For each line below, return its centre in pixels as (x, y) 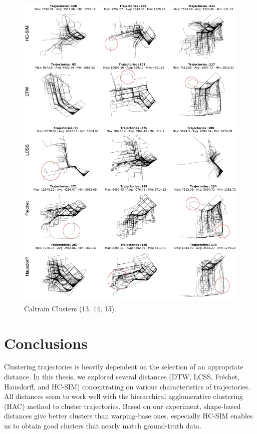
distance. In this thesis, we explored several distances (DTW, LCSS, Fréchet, (122, 377)
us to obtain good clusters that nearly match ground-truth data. (103, 426)
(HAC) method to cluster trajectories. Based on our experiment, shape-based (122, 406)
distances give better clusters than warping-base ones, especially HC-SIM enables (128, 416)
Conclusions (46, 343)
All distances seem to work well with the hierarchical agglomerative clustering (123, 396)
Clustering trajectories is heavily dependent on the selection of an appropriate (124, 367)
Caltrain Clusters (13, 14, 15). (70, 308)
